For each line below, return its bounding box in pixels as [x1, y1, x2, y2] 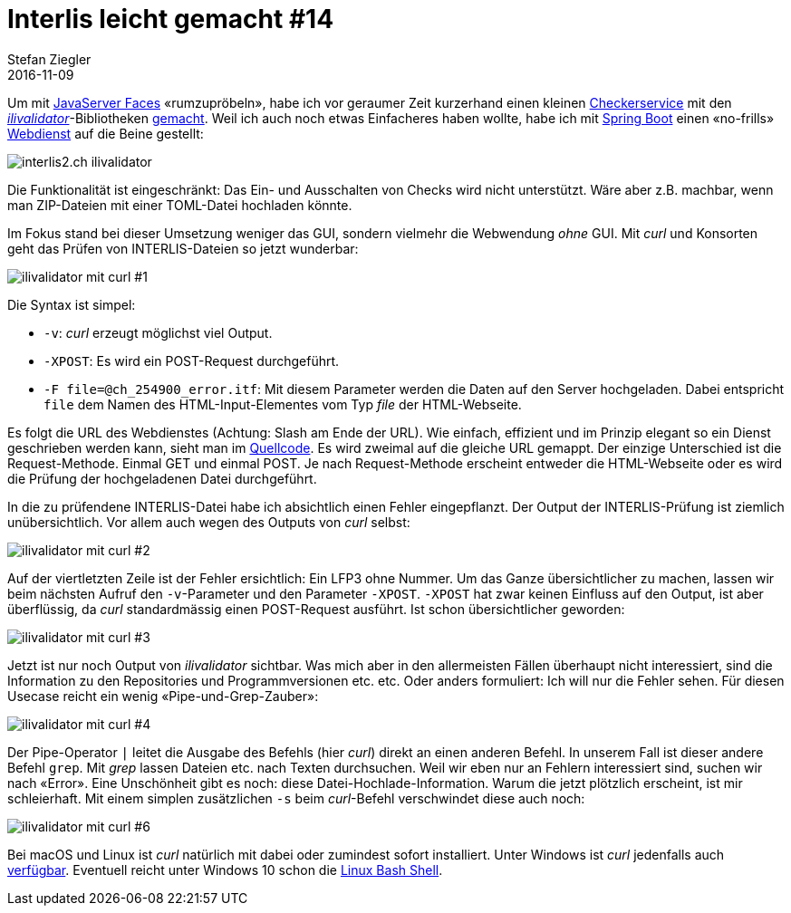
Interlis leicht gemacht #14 [7, 4, 334, 34]
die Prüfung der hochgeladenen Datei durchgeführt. [7, 470, 317, 486]
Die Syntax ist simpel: [7, 296, 136, 312]
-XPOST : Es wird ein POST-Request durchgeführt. [43, 352, 340, 369]
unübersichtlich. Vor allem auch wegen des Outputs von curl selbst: [7, 514, 410, 530]
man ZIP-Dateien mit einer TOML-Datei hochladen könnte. [7, 197, 352, 213]
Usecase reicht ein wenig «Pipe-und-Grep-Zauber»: [7, 687, 319, 704]
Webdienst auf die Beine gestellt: [7, 125, 204, 141]
